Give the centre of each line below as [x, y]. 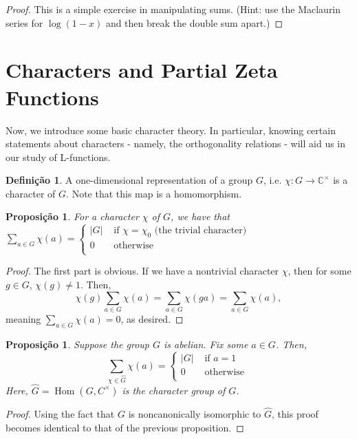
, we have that [200, 216]
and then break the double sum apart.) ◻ [194, 22]
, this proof [295, 414]
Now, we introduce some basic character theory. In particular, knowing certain [171, 130]
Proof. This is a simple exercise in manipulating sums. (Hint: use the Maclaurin [173, 9]
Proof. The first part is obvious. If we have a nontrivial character [142, 271]
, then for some [320, 271]
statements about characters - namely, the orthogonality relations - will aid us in [176, 143]
